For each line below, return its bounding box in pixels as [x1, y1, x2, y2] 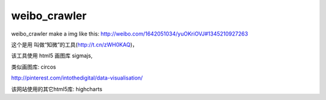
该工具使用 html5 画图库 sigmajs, [11, 52, 93, 60]
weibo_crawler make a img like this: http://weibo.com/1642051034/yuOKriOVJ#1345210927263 [11, 30, 249, 37]
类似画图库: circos [11, 63, 57, 70]
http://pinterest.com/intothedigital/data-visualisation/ [11, 74, 143, 81]
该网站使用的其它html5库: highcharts [11, 85, 103, 93]
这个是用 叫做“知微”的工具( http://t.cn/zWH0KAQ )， [11, 41, 138, 48]
